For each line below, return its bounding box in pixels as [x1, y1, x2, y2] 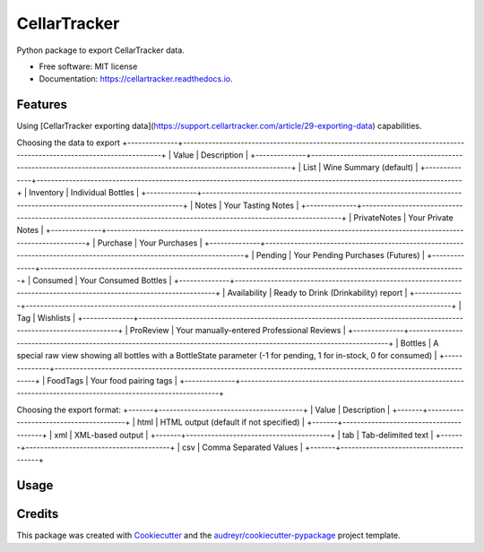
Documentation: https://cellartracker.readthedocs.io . [39, 73, 233, 84]
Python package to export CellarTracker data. [16, 45, 186, 56]
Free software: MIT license [39, 61, 138, 72]
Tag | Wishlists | [16, 313, 76, 323]
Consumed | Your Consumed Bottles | [32, 274, 172, 286]
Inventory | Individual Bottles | [28, 187, 139, 198]
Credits [16, 506, 59, 522]
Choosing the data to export [16, 137, 121, 148]
